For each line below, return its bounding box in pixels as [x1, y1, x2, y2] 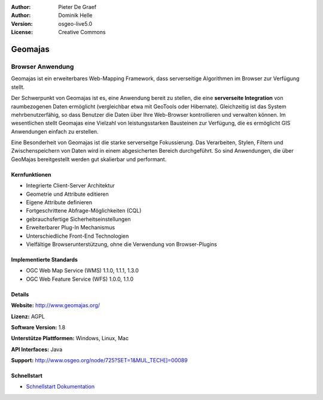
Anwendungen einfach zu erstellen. [11, 128, 99, 135]
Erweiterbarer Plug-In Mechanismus [26, 224, 115, 231]
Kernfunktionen [11, 171, 51, 178]
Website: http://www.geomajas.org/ [11, 302, 100, 309]
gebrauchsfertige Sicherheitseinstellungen [26, 216, 131, 223]
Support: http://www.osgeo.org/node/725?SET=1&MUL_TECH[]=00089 [11, 357, 188, 364]
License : [11, 29, 33, 36]
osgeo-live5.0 [58, 20, 93, 27]
